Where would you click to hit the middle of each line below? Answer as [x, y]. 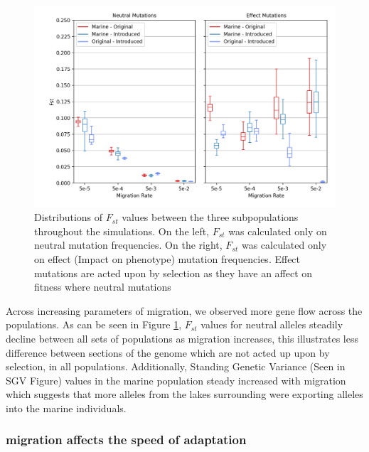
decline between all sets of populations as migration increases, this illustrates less [182, 338]
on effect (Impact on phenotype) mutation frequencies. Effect [167, 259]
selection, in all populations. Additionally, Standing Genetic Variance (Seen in [176, 366]
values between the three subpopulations [210, 217]
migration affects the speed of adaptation [126, 440]
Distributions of [69, 217]
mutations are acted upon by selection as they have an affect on [173, 273]
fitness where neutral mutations [103, 287]
